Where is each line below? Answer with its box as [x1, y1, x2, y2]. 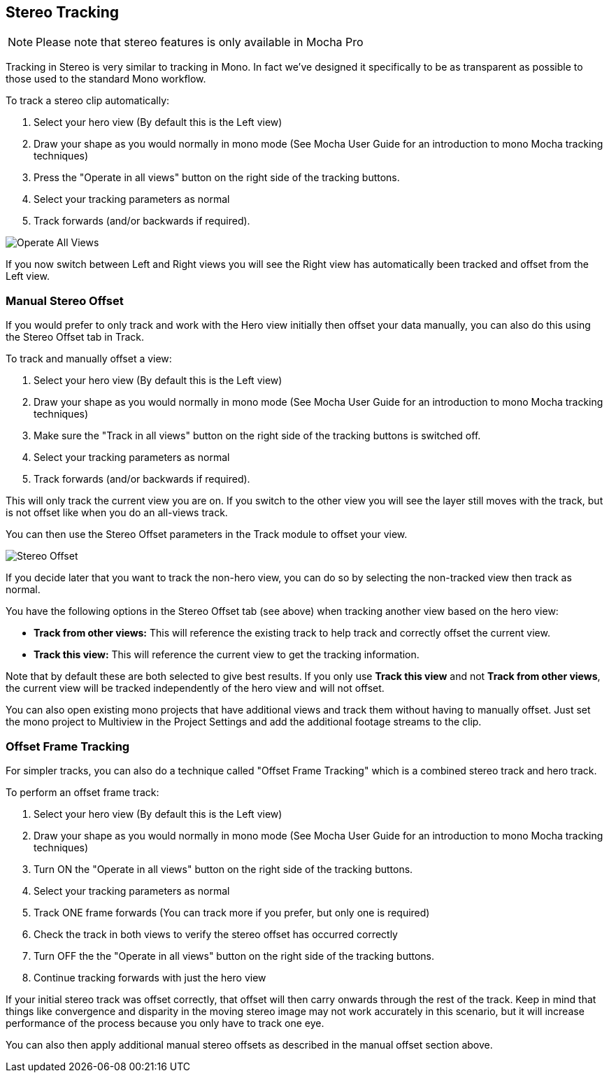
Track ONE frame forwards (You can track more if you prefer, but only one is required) [34, 906, 430, 919]
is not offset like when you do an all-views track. [6, 506, 228, 519]
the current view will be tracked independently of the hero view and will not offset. [6, 682, 385, 695]
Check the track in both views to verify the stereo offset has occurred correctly [34, 928, 398, 940]
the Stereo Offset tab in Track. [6, 331, 145, 343]
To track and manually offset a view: [6, 353, 172, 365]
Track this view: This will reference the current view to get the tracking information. [34, 648, 420, 661]
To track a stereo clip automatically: [6, 94, 170, 107]
